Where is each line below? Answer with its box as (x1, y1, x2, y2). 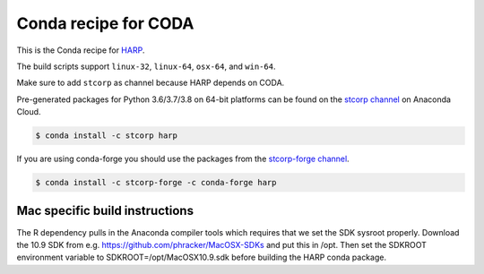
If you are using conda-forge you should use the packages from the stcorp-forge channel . (16, 153, 350, 165)
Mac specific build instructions (16, 203, 194, 218)
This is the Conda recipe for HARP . (16, 45, 145, 56)
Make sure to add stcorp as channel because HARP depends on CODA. (16, 77, 285, 89)
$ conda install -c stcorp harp (35, 131, 178, 141)
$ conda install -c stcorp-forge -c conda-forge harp (35, 177, 277, 188)
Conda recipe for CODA (16, 13, 194, 33)
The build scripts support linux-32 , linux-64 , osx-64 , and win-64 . (16, 61, 276, 72)
